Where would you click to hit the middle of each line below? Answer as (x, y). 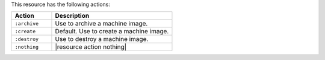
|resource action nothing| (91, 47)
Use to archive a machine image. (101, 24)
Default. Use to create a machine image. (112, 31)
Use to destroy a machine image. (102, 39)
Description (72, 16)
